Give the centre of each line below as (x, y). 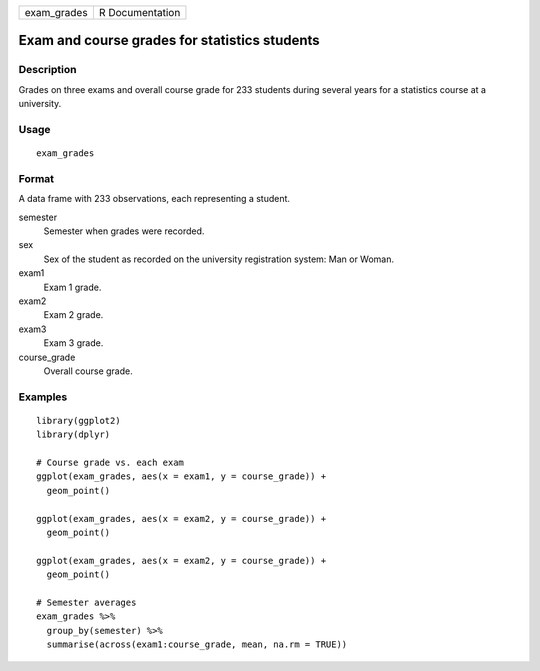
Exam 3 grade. (73, 343)
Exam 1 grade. (72, 287)
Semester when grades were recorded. (124, 231)
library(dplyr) (73, 434)
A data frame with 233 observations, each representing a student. (154, 199)
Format (36, 178)
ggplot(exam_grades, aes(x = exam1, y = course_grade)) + (181, 476)
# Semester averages (86, 602)
